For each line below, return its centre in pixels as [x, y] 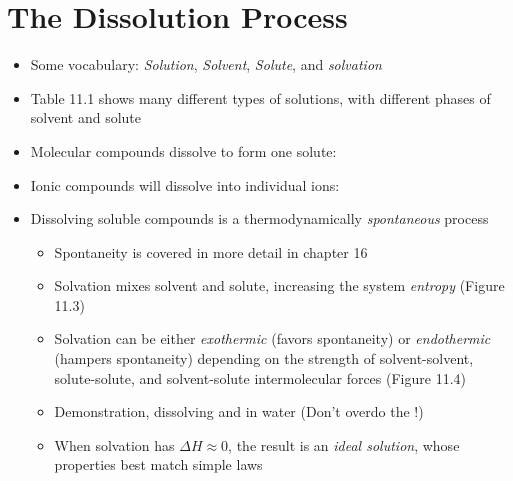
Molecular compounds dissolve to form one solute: [183, 150]
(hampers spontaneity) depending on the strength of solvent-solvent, [264, 358]
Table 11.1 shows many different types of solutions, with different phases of [260, 97]
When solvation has [114, 444]
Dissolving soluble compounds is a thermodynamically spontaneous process [259, 218]
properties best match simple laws [158, 464]
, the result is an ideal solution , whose [344, 444]
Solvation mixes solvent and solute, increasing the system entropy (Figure [279, 285]
